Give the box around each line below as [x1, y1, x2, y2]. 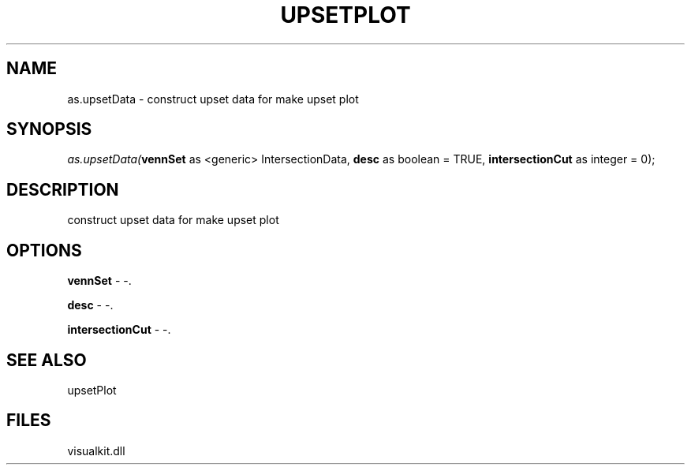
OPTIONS [6, 240, 82, 260]
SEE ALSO [6, 350, 87, 370]
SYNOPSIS [6, 119, 92, 140]
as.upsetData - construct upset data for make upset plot [67, 92, 359, 106]
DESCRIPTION [6, 179, 119, 200]
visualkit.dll [67, 443, 125, 458]
